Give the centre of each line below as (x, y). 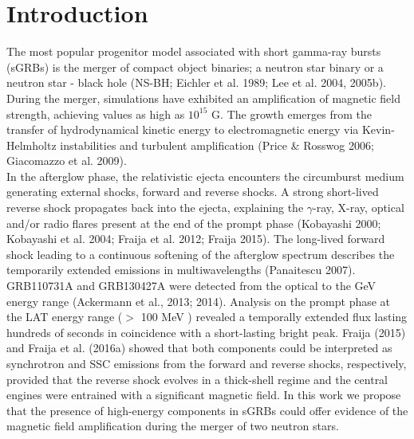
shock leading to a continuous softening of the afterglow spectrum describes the (201, 254)
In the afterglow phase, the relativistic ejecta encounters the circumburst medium (205, 176)
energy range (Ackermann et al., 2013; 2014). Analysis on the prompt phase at (199, 301)
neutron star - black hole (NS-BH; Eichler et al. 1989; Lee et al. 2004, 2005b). (196, 82)
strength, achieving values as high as (96, 114)
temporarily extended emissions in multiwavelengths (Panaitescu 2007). (181, 270)
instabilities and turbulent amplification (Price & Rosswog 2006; (217, 145)
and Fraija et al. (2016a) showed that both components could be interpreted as (199, 348)
